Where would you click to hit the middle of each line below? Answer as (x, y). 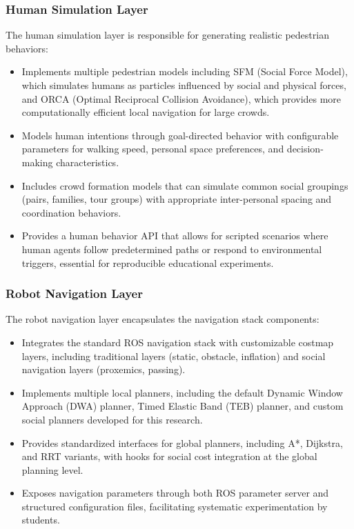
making (37, 162)
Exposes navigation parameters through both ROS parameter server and (175, 493)
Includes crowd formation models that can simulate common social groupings (185, 185)
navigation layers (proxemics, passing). (104, 369)
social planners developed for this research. (112, 419)
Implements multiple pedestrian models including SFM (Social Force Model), (185, 71)
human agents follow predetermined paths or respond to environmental (172, 249)
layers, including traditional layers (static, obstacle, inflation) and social (174, 356)
